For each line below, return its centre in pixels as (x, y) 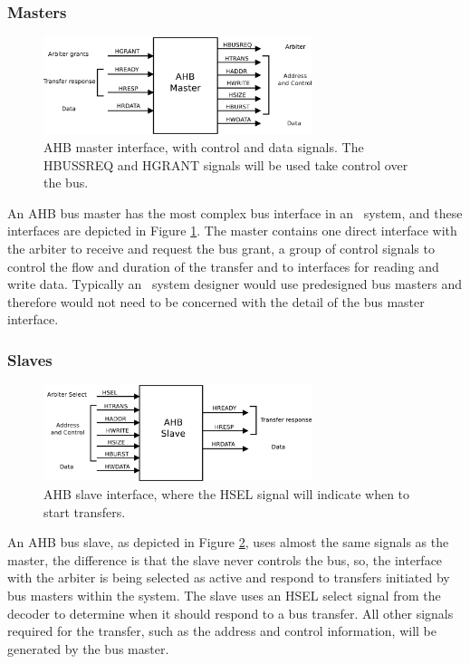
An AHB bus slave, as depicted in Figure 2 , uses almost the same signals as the (228, 542)
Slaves (30, 359)
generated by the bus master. (88, 648)
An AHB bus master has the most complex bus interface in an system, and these (235, 212)
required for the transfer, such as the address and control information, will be (222, 631)
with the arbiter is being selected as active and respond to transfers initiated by (229, 577)
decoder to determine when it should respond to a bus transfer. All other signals (230, 613)
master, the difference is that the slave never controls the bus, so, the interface (225, 559)
